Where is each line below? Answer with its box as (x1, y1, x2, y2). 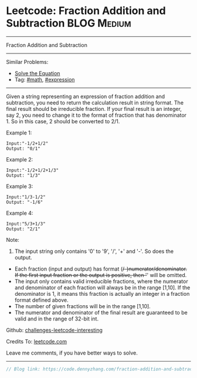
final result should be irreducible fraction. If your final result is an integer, (6, 105, 182, 112)
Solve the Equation (14, 69, 60, 77)
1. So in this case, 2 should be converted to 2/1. (6, 117, 120, 124)
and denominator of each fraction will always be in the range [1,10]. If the (14, 283, 191, 291)
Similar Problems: (6, 58, 49, 65)
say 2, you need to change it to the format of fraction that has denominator (6, 112, 186, 119)
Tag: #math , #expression (14, 76, 75, 83)
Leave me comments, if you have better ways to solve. (6, 349, 138, 356)
